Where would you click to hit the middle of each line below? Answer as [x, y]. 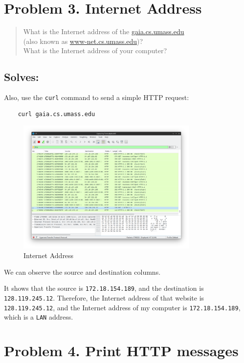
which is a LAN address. [39, 317]
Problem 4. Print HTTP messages [121, 351]
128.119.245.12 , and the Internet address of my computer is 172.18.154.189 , [122, 307]
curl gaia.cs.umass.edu [56, 114]
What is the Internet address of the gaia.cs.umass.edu [104, 31]
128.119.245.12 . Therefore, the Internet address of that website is [104, 297]
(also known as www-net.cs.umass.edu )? [83, 41]
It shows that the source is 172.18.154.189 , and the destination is [104, 288]
